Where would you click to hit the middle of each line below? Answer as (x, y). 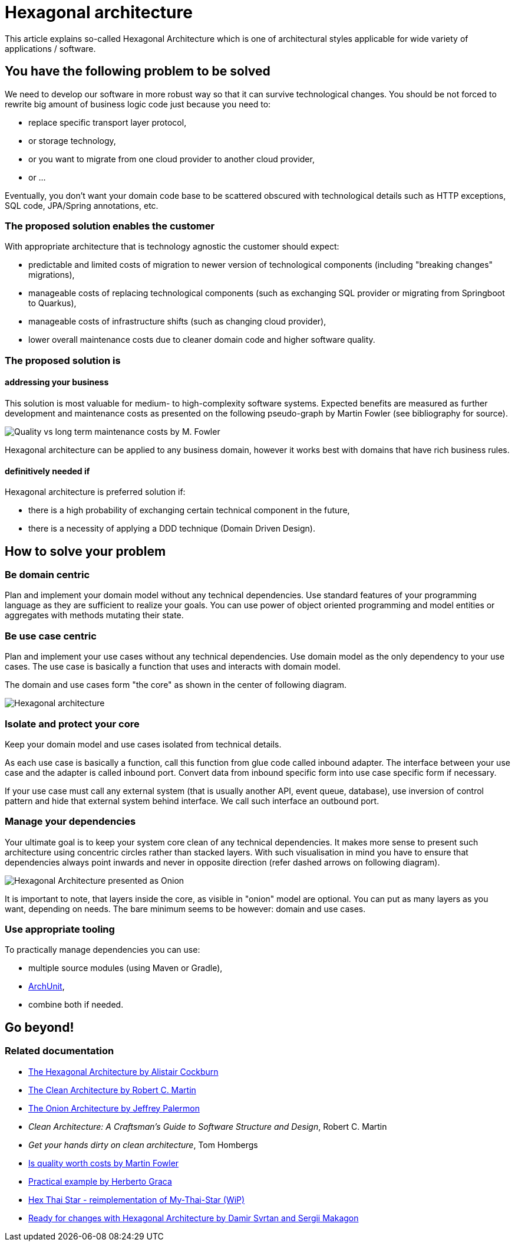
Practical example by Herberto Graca (100, 1181)
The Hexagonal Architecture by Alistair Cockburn (123, 1071)
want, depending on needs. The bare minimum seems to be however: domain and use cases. (185, 909)
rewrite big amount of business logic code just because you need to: (138, 104)
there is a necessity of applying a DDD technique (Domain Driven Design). (172, 529)
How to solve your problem (85, 551)
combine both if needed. (76, 1005)
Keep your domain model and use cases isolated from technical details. (143, 744)
